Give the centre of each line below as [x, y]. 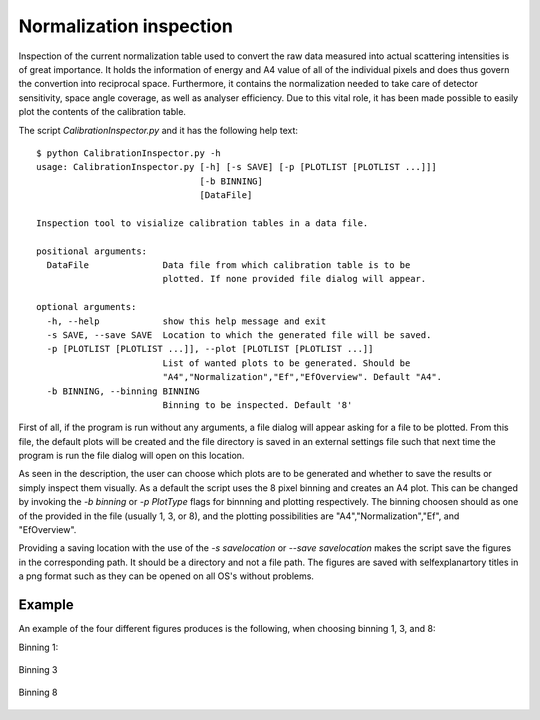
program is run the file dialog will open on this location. [131, 456]
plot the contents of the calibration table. [102, 112]
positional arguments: [92, 251]
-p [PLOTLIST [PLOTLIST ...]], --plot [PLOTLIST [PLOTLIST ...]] [210, 349]
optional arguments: [86, 307]
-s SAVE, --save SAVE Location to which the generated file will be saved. [239, 334]
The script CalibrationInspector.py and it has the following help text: [158, 130]
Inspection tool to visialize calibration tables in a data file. [202, 223]
